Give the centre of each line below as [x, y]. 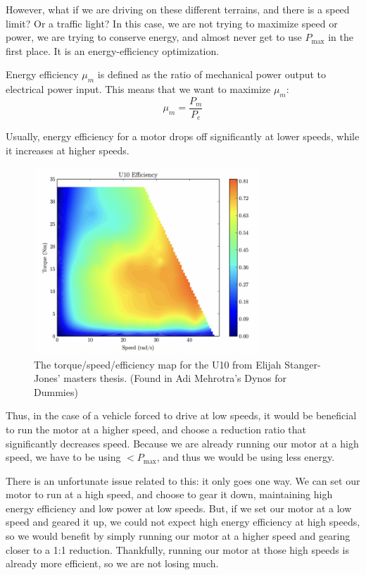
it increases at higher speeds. [68, 150]
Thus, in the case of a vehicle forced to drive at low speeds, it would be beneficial [181, 415]
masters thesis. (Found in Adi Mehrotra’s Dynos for [175, 378]
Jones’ [47, 378]
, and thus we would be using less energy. [246, 457]
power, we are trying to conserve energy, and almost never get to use [154, 37]
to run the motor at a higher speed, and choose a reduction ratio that [156, 429]
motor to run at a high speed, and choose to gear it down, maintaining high [169, 494]
